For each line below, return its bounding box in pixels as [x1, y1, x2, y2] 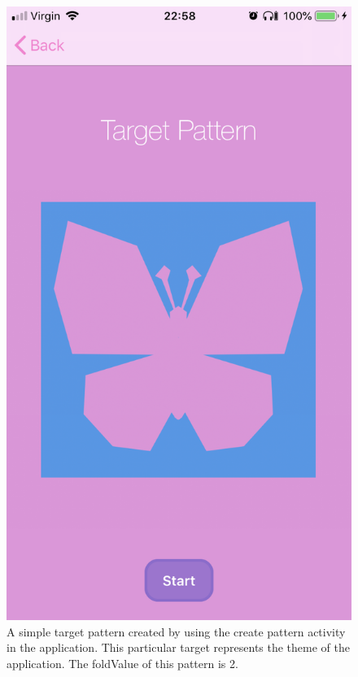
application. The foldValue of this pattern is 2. [7, 654, 238, 671]
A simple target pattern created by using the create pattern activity [7, 623, 346, 640]
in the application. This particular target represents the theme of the [7, 639, 350, 656]
